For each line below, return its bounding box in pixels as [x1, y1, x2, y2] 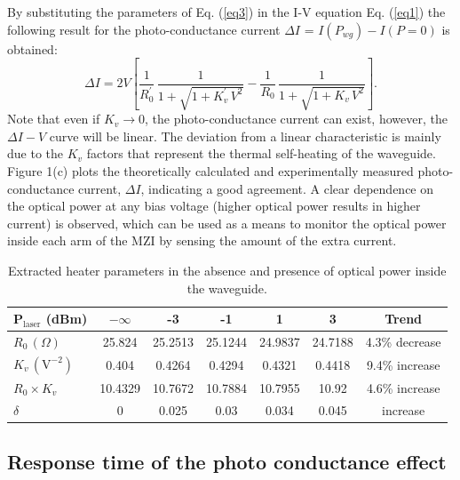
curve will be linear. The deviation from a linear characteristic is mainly [49, 126, 441, 145]
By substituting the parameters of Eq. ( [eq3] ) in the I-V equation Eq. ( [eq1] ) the [7, 3, 446, 20]
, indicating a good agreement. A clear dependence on [140, 179, 434, 197]
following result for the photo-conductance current [7, 20, 281, 38]
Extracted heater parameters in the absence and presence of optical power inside [8, 260, 447, 279]
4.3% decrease [365, 332, 441, 350]
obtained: [7, 39, 58, 58]
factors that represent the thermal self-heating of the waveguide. [86, 144, 436, 163]
